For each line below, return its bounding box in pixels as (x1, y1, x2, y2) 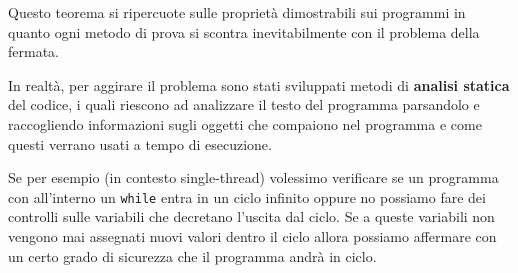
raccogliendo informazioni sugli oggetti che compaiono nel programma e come (8, 113, 482, 134)
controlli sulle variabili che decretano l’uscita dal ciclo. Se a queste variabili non (8, 206, 495, 227)
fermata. (8, 41, 59, 62)
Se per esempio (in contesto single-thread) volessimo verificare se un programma (8, 167, 499, 188)
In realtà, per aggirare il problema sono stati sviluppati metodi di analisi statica (8, 74, 510, 95)
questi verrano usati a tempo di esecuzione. (8, 133, 272, 154)
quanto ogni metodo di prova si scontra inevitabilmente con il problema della (8, 21, 480, 42)
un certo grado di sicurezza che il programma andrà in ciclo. (8, 245, 377, 266)
